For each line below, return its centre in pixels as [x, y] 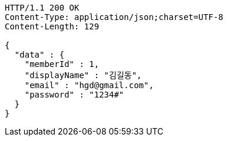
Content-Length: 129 [52, 26]
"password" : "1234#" [74, 95]
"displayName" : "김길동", [83, 75]
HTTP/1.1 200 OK [42, 8]
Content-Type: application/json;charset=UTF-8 [114, 17]
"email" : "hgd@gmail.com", [89, 85]
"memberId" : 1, [62, 64]
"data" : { [39, 55]
